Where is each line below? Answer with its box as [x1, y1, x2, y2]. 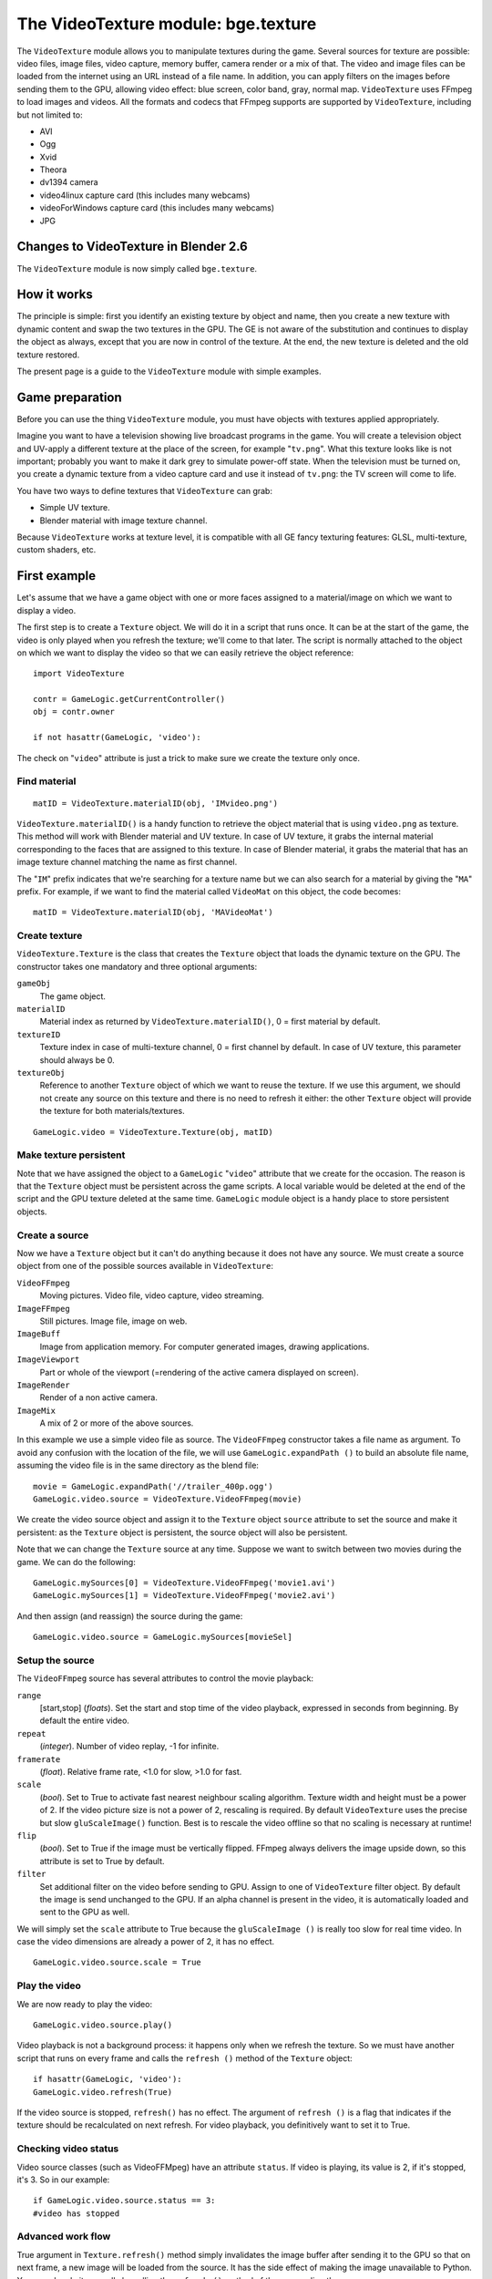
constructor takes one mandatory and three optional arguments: [16, 961, 258, 972]
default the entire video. [39, 1715, 129, 1727]
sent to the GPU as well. [39, 1906, 130, 1918]
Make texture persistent [16, 1149, 126, 1161]
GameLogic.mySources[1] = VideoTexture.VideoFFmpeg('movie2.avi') [33, 1591, 336, 1601]
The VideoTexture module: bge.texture [16, 14, 317, 34]
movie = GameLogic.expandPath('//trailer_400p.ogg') [33, 1481, 273, 1491]
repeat [16, 1728, 46, 1738]
